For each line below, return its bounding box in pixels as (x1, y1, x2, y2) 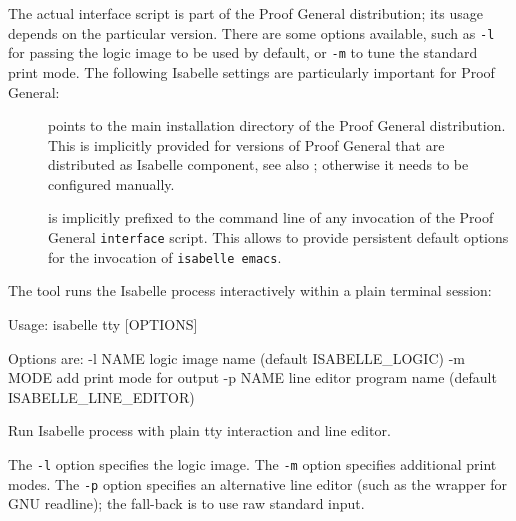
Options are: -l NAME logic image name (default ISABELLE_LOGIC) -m (8, 347, 465, 368)
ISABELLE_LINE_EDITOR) (8, 386, 195, 407)
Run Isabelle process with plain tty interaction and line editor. (8, 420, 391, 441)
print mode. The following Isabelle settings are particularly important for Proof (8, 61, 495, 82)
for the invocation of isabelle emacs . (48, 246, 282, 267)
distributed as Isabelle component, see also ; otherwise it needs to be (48, 154, 469, 175)
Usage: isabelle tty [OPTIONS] (8, 313, 198, 334)
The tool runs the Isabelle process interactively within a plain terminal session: (8, 280, 492, 301)
